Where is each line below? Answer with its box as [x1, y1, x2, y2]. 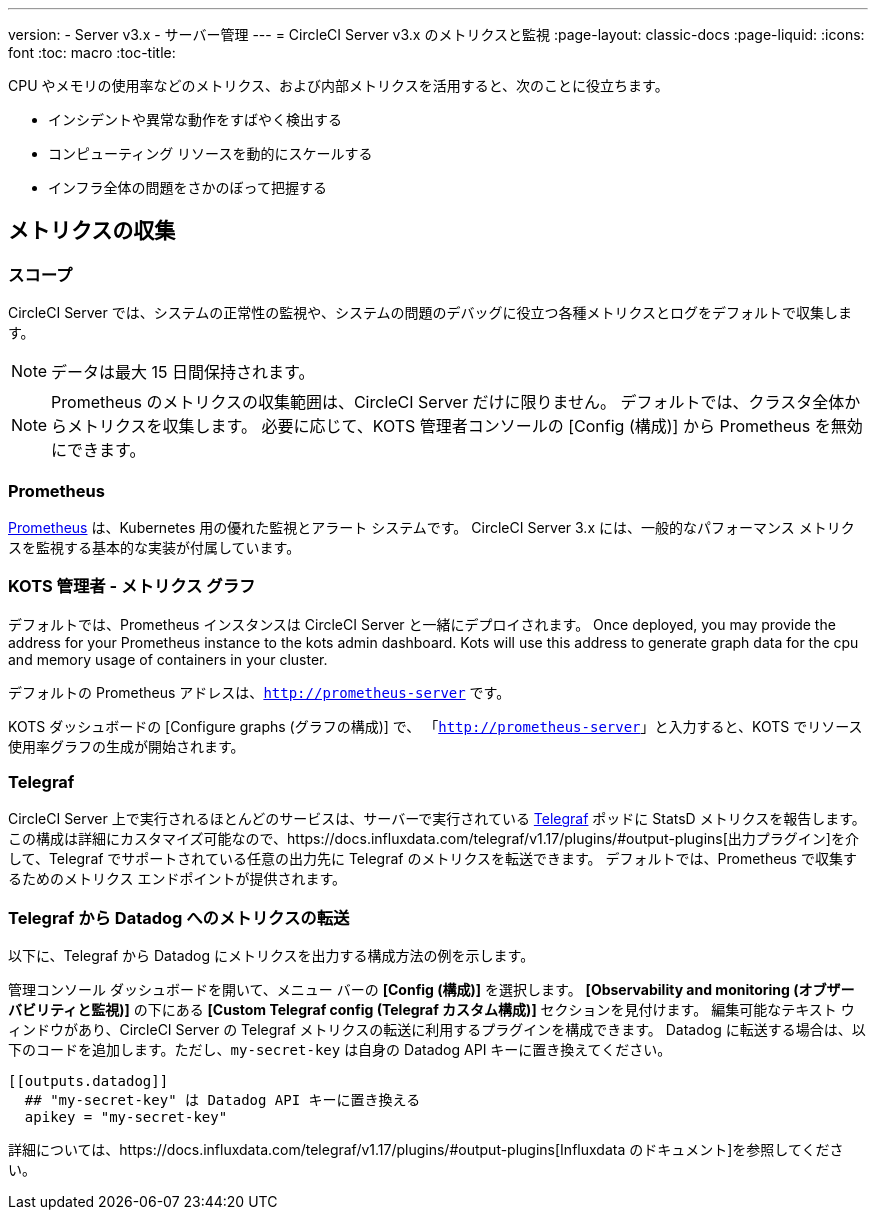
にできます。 [51, 440, 146, 461]
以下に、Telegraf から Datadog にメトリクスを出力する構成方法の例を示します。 [8, 947, 535, 965]
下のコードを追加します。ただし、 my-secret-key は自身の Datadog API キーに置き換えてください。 [8, 1041, 672, 1059]
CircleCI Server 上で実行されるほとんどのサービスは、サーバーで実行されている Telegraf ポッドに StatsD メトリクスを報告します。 [8, 810, 866, 828]
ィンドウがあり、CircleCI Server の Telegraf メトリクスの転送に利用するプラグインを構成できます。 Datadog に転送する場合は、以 [8, 1021, 866, 1039]
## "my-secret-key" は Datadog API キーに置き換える [24, 1092, 421, 1109]
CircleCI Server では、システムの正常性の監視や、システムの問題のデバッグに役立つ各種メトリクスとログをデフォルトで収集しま [8, 304, 853, 322]
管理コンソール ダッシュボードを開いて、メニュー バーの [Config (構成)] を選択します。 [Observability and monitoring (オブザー [8, 981, 855, 999]
